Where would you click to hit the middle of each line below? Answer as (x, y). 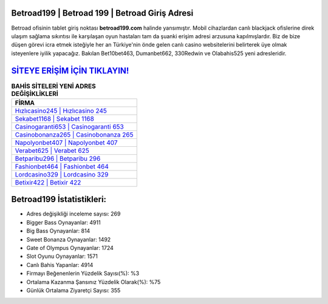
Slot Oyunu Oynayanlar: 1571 (62, 256)
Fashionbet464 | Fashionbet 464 (62, 166)
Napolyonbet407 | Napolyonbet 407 (66, 143)
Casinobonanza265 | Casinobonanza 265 (74, 135)
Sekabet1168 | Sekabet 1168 (54, 118)
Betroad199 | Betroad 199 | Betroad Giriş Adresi (102, 13)
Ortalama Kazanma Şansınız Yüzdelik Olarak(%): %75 (94, 282)
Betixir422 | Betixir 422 (48, 182)
